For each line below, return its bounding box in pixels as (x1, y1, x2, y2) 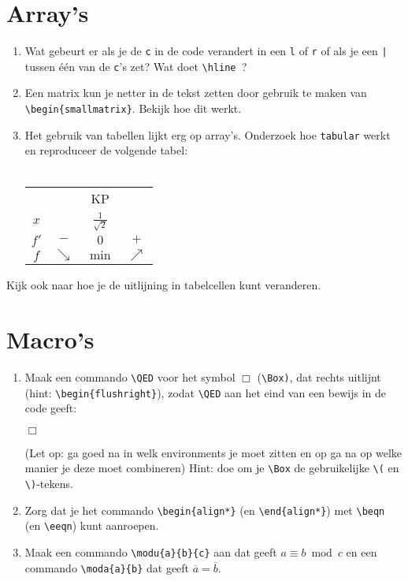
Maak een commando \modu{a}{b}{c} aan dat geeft (24, 544, 277, 561)
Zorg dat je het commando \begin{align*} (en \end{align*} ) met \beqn (24, 501, 385, 518)
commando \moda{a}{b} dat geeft (24, 559, 190, 575)
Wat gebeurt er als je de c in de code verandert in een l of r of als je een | (24, 43, 388, 59)
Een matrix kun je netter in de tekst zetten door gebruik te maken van (24, 84, 367, 101)
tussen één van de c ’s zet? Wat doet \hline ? (24, 58, 247, 74)
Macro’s (6, 322, 95, 355)
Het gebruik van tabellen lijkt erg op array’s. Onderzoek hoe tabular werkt (24, 126, 391, 143)
